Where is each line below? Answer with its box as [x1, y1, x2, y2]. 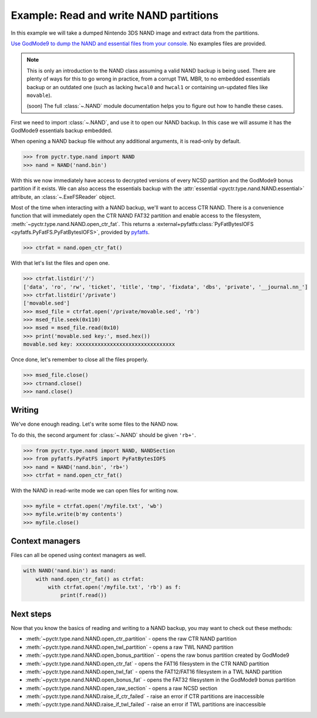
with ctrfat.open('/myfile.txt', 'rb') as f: [48, 584, 181, 591]
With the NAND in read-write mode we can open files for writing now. [11, 487, 179, 494]
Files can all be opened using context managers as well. [11, 552, 147, 559]
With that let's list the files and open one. [11, 259, 110, 267]
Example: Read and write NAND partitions [11, 9, 219, 22]
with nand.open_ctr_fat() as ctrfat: [35, 575, 144, 582]
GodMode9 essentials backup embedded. [11, 127, 113, 134]
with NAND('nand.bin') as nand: [23, 567, 117, 574]
